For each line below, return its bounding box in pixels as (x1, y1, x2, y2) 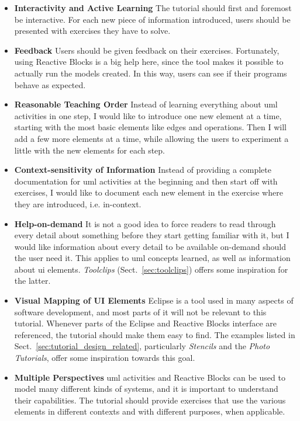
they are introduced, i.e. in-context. (14, 197, 142, 210)
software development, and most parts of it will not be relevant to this (14, 305, 267, 318)
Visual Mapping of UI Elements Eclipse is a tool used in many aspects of (14, 294, 294, 307)
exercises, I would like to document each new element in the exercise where (14, 186, 283, 199)
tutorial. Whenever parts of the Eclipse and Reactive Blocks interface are (14, 317, 277, 329)
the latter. (14, 274, 51, 287)
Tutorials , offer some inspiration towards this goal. (14, 352, 195, 364)
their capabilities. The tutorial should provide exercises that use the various (14, 394, 286, 406)
